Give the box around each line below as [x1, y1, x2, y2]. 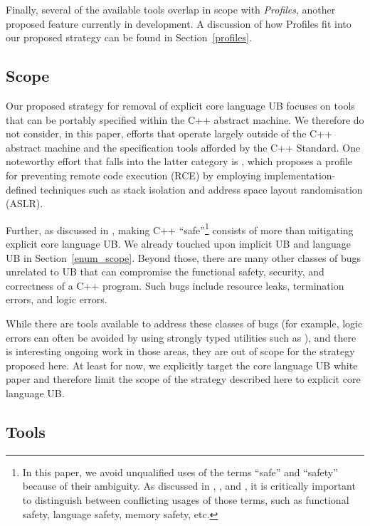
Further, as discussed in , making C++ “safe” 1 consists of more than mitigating [6, 220, 354, 237]
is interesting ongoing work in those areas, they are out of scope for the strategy [6, 344, 355, 359]
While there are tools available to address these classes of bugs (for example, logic [6, 315, 363, 330]
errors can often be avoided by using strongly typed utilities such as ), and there [6, 330, 356, 344]
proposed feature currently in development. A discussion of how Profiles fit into [6, 16, 351, 31]
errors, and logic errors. [6, 292, 107, 307]
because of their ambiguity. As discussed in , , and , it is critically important [22, 478, 356, 493]
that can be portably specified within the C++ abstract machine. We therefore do [6, 112, 364, 127]
